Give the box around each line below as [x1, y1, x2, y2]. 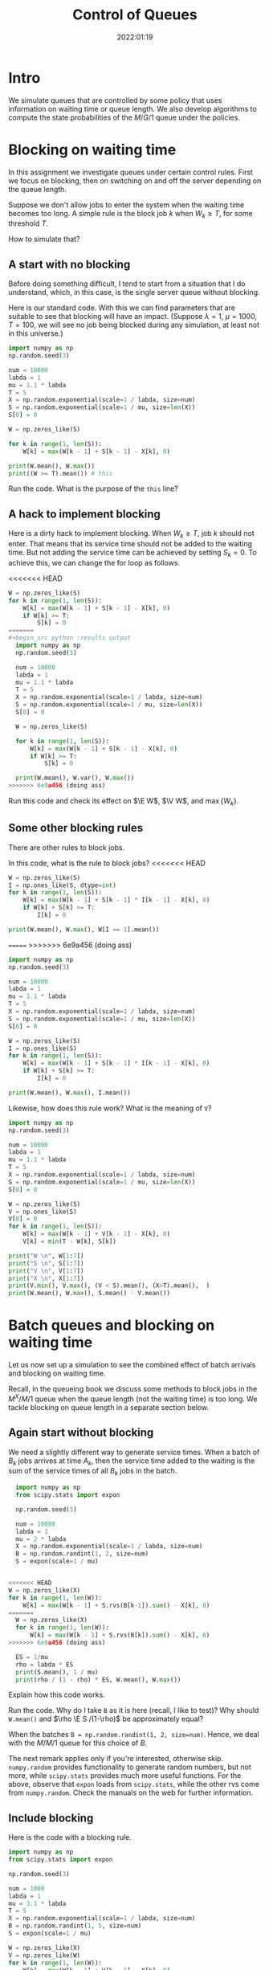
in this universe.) [8, 329, 63, 338]
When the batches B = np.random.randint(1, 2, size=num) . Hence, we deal [8, 1730, 259, 1739]
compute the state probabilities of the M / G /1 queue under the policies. [8, 112, 241, 122]
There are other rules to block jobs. [8, 842, 125, 852]
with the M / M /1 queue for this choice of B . [8, 1738, 147, 1748]
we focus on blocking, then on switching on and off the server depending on [8, 175, 262, 186]
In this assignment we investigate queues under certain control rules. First [8, 167, 253, 177]
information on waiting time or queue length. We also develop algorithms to [8, 104, 257, 113]
